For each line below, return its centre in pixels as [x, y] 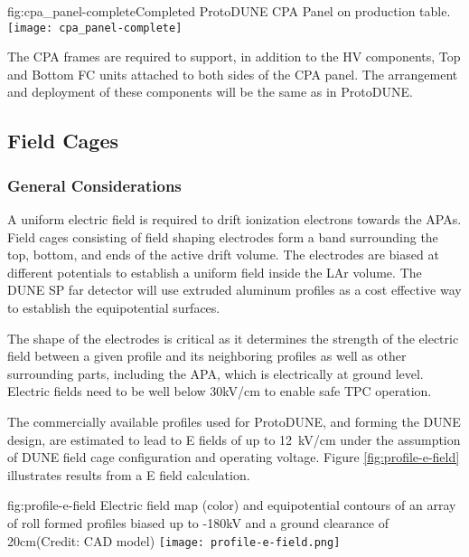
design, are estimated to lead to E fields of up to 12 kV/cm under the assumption [234, 439]
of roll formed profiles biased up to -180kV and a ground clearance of [198, 522]
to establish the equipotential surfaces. [114, 307]
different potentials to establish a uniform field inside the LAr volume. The [215, 272]
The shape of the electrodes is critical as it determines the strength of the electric [233, 338]
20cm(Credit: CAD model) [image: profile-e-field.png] [174, 540]
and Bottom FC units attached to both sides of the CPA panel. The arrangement [233, 74]
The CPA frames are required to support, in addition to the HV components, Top [234, 57]
